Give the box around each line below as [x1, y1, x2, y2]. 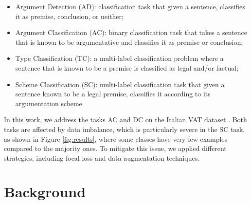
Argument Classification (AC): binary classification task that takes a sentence [15, 27, 247, 37]
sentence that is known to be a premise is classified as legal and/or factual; [15, 62, 239, 73]
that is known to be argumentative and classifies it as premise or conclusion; [15, 37, 243, 47]
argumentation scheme [15, 98, 82, 108]
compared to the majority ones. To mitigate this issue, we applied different [4, 143, 227, 153]
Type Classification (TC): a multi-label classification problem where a [15, 53, 224, 63]
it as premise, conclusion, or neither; [15, 11, 124, 21]
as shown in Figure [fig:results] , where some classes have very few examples [4, 133, 228, 144]
